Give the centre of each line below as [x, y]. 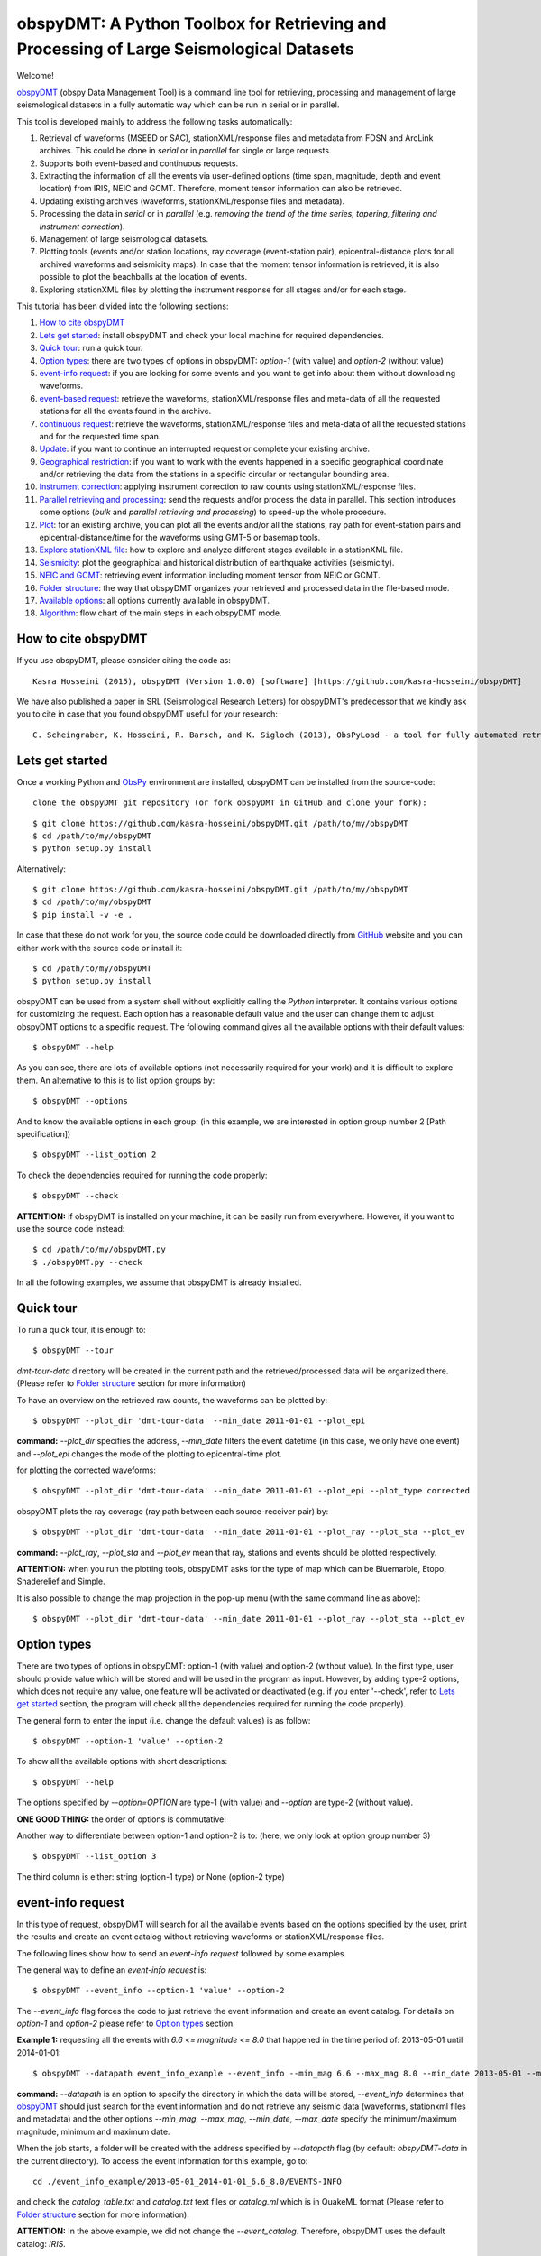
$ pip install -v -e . [83, 915]
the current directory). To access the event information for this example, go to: [162, 2160]
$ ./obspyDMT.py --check [87, 1262]
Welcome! [35, 76]
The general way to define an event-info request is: [112, 1969]
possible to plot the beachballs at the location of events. [143, 277]
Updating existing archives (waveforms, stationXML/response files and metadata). [192, 201]
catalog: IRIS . [41, 2243]
